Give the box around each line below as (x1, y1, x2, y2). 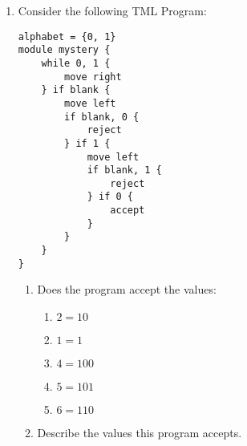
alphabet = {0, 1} (18, 30, 116, 43)
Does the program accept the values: (37, 281, 217, 298)
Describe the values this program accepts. (37, 424, 242, 440)
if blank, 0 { (64, 111, 140, 123)
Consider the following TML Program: (18, 2, 207, 18)
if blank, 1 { (87, 164, 162, 176)
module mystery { (18, 44, 111, 56)
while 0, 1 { (41, 57, 111, 69)
